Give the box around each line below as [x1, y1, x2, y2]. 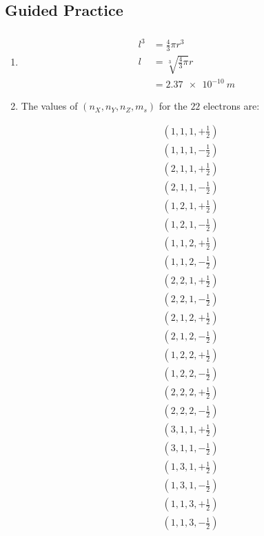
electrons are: [203, 99, 260, 113]
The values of [21, 99, 78, 113]
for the [159, 99, 187, 113]
